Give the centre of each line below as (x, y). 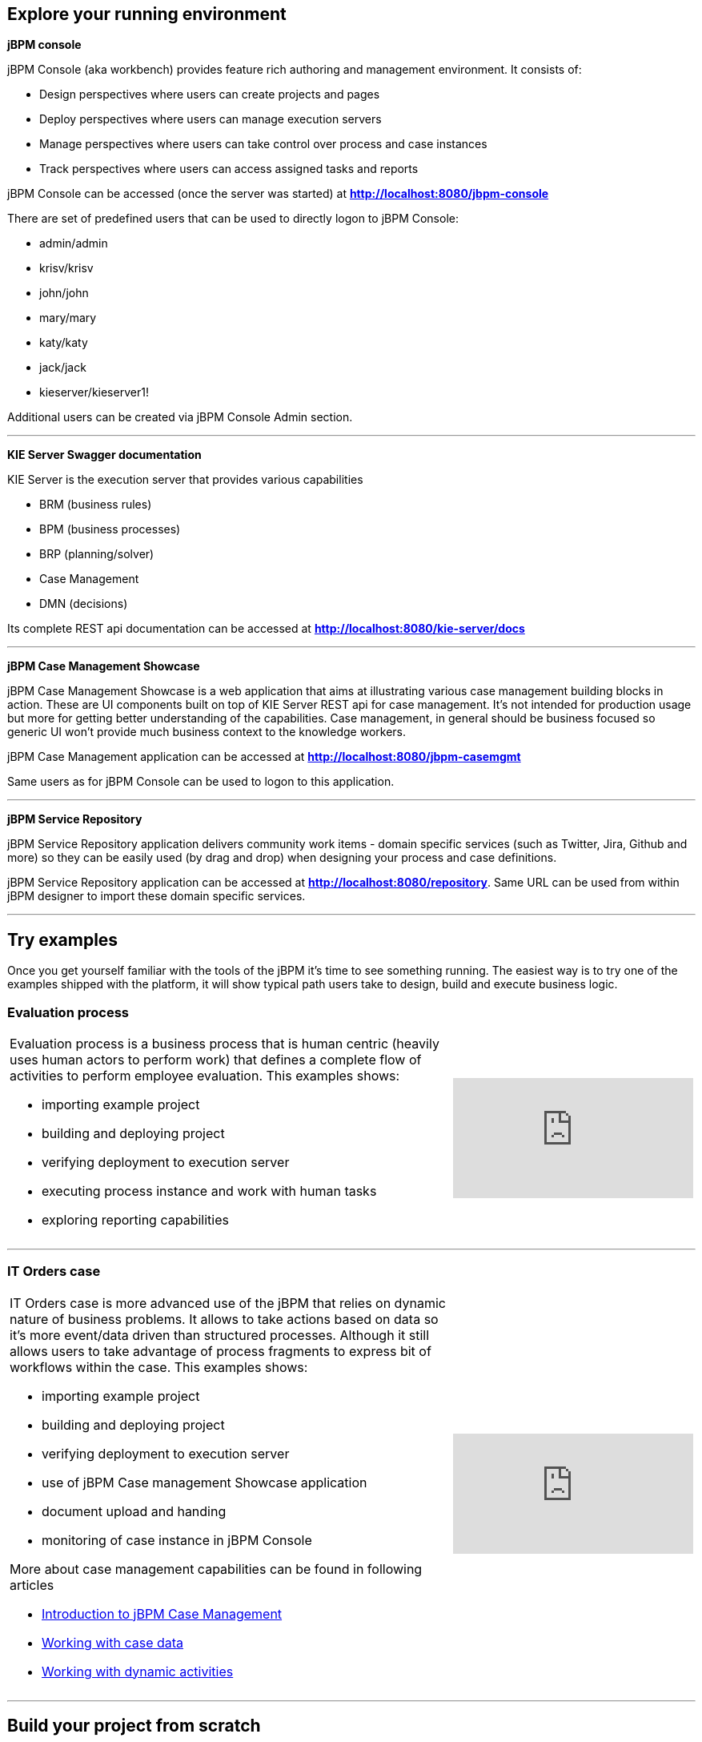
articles (32, 1585)
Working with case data (113, 1642)
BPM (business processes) (110, 529)
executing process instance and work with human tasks (209, 1191)
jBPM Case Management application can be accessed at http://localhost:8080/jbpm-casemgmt (264, 757)
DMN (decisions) (84, 604)
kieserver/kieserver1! (94, 392)
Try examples (63, 939)
